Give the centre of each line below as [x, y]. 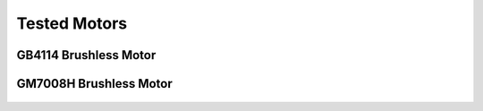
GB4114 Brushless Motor [86, 55]
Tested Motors [72, 23]
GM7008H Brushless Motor [95, 84]
